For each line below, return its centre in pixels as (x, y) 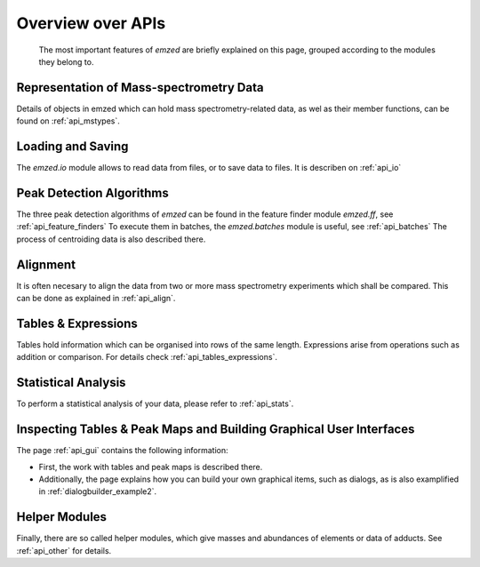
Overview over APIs (91, 23)
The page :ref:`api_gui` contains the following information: (122, 451)
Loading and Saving (72, 147)
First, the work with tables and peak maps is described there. (151, 467)
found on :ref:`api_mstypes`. (68, 121)
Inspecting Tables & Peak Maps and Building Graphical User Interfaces (216, 430)
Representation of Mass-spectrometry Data (140, 88)
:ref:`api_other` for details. (64, 550)
